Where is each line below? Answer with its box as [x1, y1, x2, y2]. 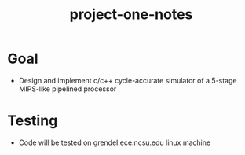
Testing [7, 112, 58, 130]
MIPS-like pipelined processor [18, 84, 117, 94]
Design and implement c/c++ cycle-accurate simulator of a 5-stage [18, 76, 237, 85]
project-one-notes [69, 6, 193, 24]
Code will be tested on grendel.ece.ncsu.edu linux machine [18, 138, 211, 147]
